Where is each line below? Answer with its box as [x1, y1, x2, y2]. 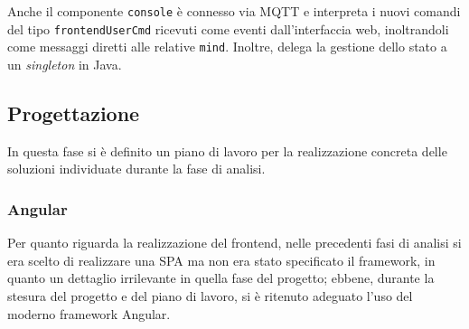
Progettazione [7, 99, 140, 127]
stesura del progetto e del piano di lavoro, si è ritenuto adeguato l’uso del [7, 286, 413, 305]
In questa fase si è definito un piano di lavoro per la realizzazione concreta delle [7, 141, 447, 160]
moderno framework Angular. [7, 304, 171, 323]
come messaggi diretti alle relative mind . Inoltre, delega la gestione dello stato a [7, 37, 447, 56]
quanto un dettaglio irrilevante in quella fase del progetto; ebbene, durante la [7, 268, 435, 287]
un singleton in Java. [7, 54, 122, 73]
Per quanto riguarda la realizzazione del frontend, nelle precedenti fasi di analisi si [7, 233, 462, 252]
